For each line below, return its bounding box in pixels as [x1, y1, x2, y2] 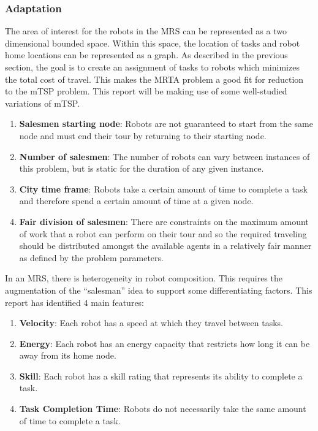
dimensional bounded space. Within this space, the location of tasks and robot [5, 36, 300, 49]
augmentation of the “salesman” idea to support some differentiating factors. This [5, 283, 312, 296]
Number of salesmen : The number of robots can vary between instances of [19, 150, 310, 162]
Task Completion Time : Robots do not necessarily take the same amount [19, 402, 306, 415]
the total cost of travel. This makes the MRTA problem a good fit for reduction [5, 72, 304, 85]
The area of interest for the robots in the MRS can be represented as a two [5, 25, 287, 37]
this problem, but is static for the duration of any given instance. [19, 162, 264, 175]
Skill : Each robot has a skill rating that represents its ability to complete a [19, 369, 303, 382]
